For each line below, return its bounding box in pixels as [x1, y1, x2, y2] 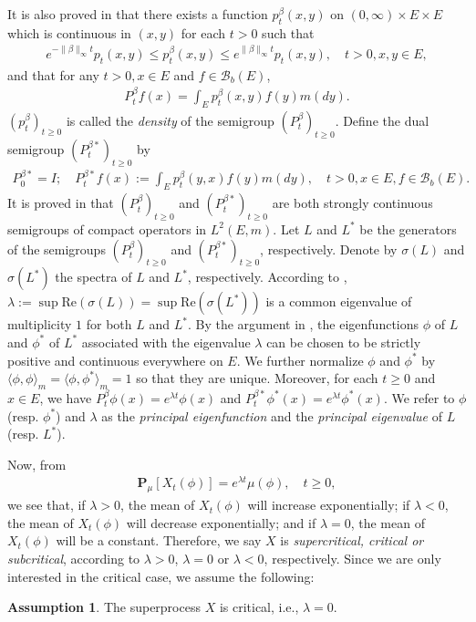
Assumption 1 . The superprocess [7, 597, 201, 617]
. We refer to [383, 388, 455, 407]
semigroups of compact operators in [7, 219, 207, 238]
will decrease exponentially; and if [126, 513, 316, 532]
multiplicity [7, 315, 72, 334]
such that [262, 23, 315, 42]
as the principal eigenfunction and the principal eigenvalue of [101, 406, 442, 425]
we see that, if [7, 495, 86, 514]
